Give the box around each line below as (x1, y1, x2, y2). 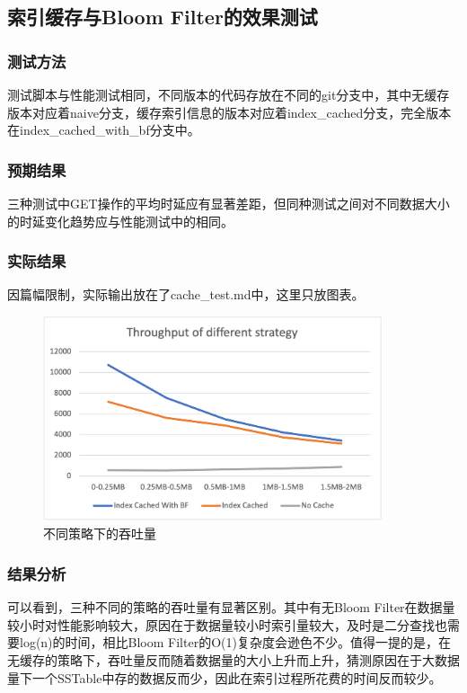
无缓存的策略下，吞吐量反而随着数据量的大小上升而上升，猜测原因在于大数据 (7, 650, 460, 669)
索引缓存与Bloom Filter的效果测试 (7, 3, 318, 31)
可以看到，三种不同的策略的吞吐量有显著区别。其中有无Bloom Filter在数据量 (7, 598, 455, 617)
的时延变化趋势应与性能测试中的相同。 (7, 211, 233, 230)
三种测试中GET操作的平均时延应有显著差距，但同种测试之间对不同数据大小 (7, 194, 450, 212)
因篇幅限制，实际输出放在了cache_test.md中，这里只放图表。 (7, 285, 365, 304)
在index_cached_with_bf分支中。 (7, 120, 200, 139)
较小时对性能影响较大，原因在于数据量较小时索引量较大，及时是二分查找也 (7, 615, 447, 634)
